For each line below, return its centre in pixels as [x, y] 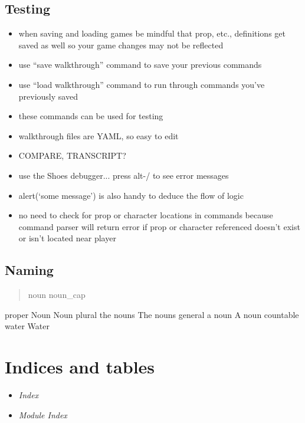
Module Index [43, 414]
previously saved [48, 96]
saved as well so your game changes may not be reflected [121, 45]
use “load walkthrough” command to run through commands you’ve [142, 84]
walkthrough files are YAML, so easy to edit [99, 135]
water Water [27, 326]
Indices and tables [80, 367]
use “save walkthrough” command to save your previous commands [140, 65]
